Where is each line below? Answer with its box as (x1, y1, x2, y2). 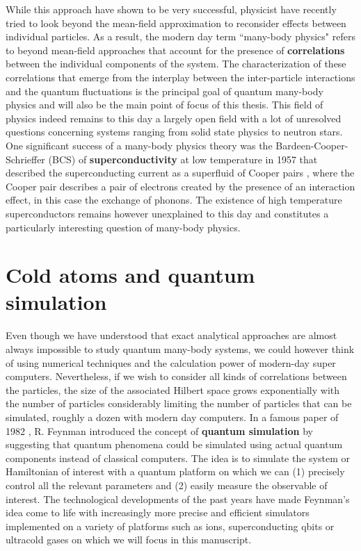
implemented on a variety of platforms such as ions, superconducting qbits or (6, 518, 335, 533)
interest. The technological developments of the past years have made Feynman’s (6, 491, 350, 506)
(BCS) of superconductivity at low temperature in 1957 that (48, 151, 318, 166)
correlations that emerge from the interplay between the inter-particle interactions (6, 69, 355, 84)
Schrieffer (6, 151, 45, 166)
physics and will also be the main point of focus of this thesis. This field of (6, 97, 323, 112)
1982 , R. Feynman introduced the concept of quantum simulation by (6, 423, 313, 438)
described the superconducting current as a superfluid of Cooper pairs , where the (6, 165, 355, 180)
